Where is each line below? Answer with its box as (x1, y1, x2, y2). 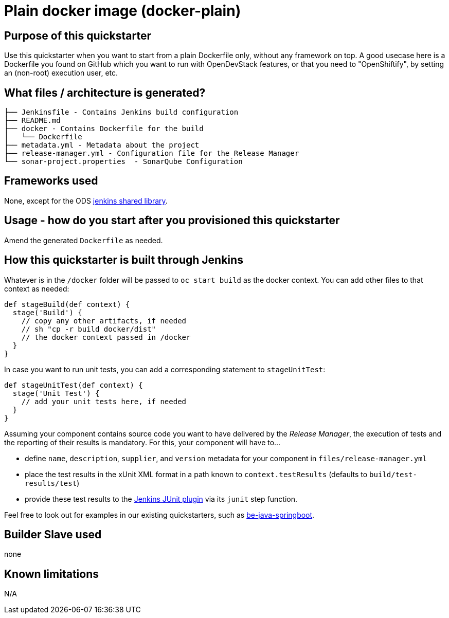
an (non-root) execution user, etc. (4, 68, 118, 78)
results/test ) (25, 478, 80, 487)
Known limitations (4, 567, 99, 580)
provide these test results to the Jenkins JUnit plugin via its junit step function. (25, 494, 297, 503)
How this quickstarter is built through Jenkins (4, 253, 243, 267)
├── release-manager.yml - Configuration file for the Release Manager (4, 149, 299, 158)
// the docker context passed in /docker (21, 333, 191, 341)
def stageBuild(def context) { (4, 300, 130, 308)
